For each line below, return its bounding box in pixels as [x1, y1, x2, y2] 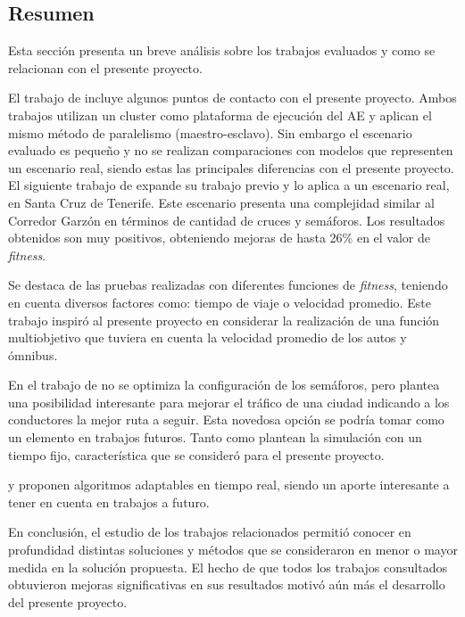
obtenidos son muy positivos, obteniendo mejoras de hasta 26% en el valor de [8, 228, 431, 247]
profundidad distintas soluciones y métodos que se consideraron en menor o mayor [8, 540, 458, 559]
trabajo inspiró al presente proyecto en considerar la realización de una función [8, 310, 440, 329]
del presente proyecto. [8, 592, 128, 611]
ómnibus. [8, 345, 58, 364]
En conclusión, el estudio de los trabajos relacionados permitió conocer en [8, 522, 411, 541]
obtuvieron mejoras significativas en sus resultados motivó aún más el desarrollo [8, 575, 445, 594]
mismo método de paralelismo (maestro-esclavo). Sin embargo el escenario [8, 123, 412, 142]
